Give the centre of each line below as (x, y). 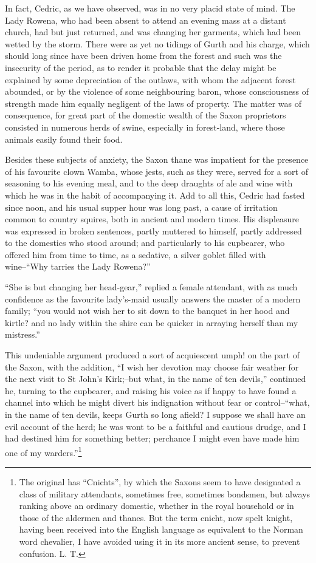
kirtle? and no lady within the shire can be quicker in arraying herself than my (152, 322)
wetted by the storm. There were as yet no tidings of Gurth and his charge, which (157, 43)
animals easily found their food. (64, 139)
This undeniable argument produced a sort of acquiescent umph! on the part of (152, 355)
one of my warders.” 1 (43, 451)
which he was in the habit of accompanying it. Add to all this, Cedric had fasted (155, 195)
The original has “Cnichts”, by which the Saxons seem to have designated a (160, 482)
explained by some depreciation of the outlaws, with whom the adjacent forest (150, 79)
